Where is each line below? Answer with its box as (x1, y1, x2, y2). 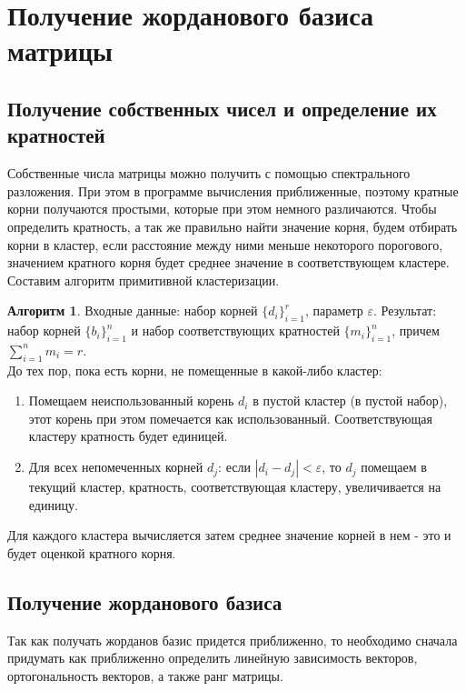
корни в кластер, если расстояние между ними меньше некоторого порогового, (7, 235, 443, 254)
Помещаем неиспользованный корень (28, 391, 234, 410)
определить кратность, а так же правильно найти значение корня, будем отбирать (7, 216, 458, 235)
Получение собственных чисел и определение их (7, 94, 437, 122)
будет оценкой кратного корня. (7, 543, 176, 562)
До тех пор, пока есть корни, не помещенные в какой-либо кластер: (7, 360, 382, 379)
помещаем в (361, 457, 427, 476)
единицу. (28, 495, 78, 514)
